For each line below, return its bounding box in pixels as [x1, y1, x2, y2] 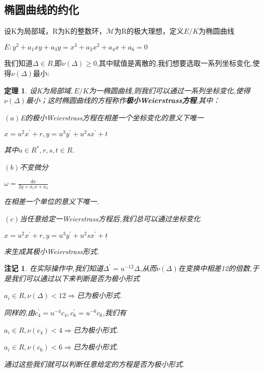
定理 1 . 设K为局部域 [4, 85, 71, 95]
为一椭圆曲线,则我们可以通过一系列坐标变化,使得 [89, 85, 250, 95]
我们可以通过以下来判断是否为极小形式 [11, 272, 140, 283]
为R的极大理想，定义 [114, 26, 184, 36]
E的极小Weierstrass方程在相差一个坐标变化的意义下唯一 [20, 112, 204, 122]
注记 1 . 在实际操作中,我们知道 [4, 263, 103, 274]
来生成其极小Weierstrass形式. [4, 245, 99, 256]
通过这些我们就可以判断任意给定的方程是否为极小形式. [4, 358, 185, 369]
